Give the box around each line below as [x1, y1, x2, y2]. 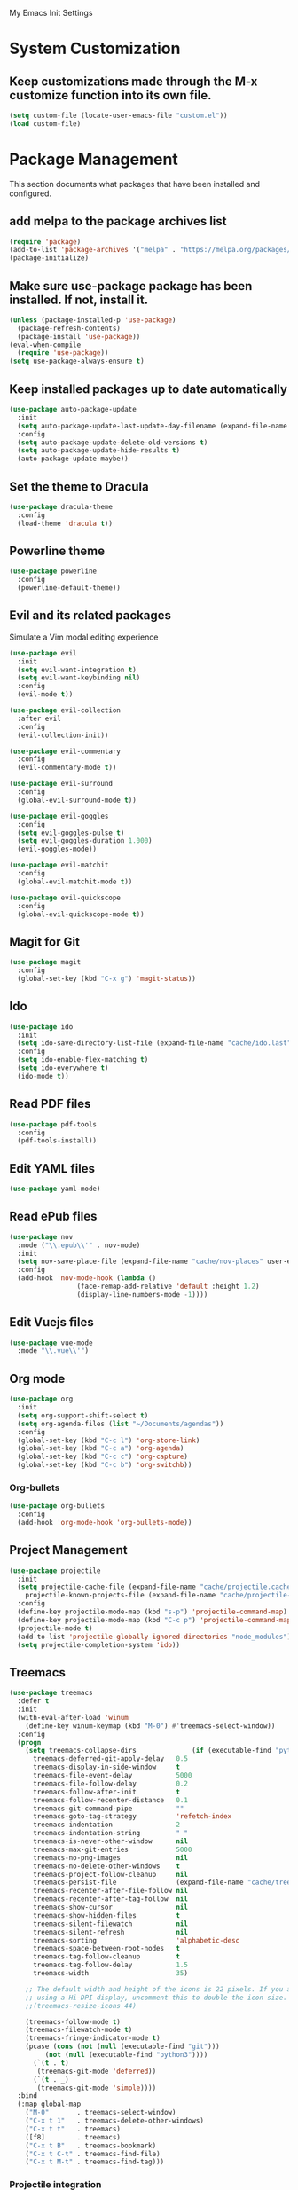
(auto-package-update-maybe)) [17, 454, 129, 464]
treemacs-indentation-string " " [32, 1829, 189, 1838]
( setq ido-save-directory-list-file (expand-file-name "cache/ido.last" [17, 1039, 292, 1048]
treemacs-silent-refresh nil [32, 1927, 189, 1936]
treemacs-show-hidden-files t [32, 1911, 180, 1919]
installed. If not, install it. [9, 292, 149, 307]
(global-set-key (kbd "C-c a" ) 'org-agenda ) [17, 1444, 184, 1453]
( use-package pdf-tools [9, 1119, 98, 1129]
